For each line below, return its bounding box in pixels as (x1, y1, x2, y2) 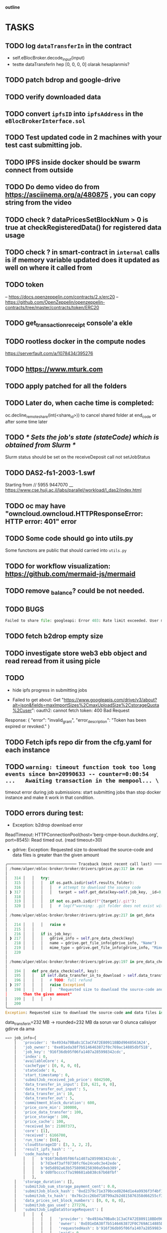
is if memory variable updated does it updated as (5, 256, 160, 264)
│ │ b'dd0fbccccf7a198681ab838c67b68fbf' (23, 1170, 119, 1175)
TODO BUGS (5, 605, 44, 613)
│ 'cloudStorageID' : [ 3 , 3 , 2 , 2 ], (14, 1142, 92, 1148)
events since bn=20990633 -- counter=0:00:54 (5, 771, 149, 778)
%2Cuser (12, 707, 32, 713)
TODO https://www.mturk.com (5, 365, 103, 374)
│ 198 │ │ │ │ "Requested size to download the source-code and (5, 987, 164, 992)
